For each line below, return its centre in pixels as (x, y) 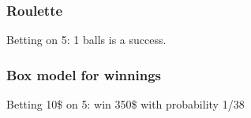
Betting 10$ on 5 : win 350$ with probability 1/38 (126, 104)
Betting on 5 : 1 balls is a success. (86, 40)
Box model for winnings (84, 74)
